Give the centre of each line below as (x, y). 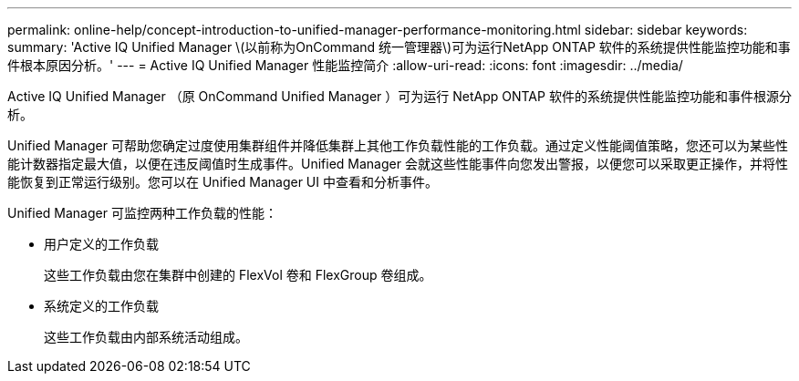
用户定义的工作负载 (101, 244)
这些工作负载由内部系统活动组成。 (146, 337)
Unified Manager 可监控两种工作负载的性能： (142, 213)
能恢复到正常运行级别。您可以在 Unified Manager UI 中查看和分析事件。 (223, 182)
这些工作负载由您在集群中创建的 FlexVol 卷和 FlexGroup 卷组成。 (238, 275)
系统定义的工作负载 (101, 306)
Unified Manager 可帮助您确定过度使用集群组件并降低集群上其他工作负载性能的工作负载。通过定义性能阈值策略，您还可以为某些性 (398, 145)
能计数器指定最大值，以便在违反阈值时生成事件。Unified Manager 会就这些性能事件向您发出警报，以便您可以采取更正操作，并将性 (398, 164)
